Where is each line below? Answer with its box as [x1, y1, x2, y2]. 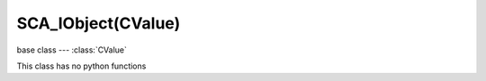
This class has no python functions [16, 61, 147, 71]
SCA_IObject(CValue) [16, 13, 181, 33]
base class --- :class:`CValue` [16, 45, 128, 55]
